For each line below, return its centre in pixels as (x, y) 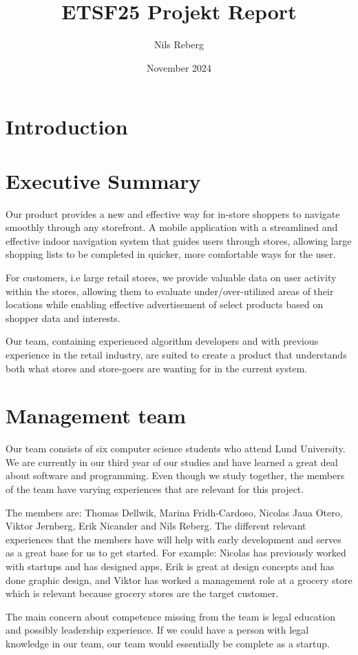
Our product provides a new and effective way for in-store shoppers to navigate (173, 213)
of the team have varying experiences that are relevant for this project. (155, 489)
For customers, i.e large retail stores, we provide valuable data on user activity (171, 277)
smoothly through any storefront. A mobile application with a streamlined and (172, 227)
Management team (96, 415)
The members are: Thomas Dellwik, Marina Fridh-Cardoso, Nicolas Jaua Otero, (174, 512)
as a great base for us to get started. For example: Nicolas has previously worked (176, 553)
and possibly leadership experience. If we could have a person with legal (157, 630)
